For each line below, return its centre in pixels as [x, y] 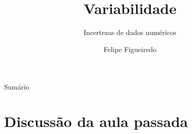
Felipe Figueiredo [130, 49]
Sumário [17, 87]
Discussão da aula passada [96, 121]
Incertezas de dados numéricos [130, 32]
